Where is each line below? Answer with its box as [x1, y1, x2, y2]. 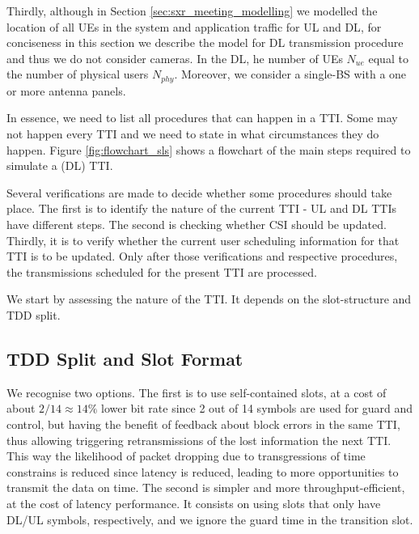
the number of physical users [6, 66, 149, 83]
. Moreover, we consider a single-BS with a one [174, 66, 407, 83]
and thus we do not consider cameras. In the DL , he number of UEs [6, 49, 343, 66]
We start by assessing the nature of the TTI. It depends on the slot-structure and [6, 290, 412, 307]
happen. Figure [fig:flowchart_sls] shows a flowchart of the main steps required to [6, 141, 411, 158]
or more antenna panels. [6, 82, 126, 99]
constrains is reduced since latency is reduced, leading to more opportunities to [6, 463, 399, 480]
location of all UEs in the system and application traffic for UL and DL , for [6, 18, 382, 35]
